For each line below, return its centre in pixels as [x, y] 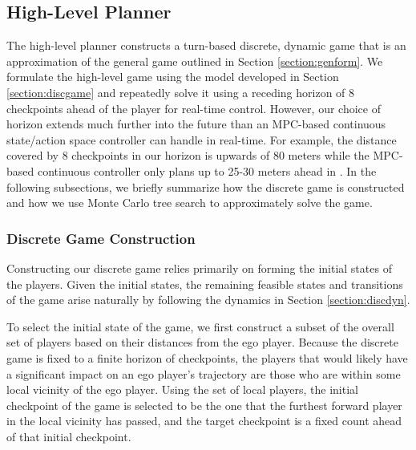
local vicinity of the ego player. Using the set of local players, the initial [182, 389]
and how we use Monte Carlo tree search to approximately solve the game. [190, 203]
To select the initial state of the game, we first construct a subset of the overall [200, 326]
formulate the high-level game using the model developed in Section [173, 77]
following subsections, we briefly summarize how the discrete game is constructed [206, 186]
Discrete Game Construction [101, 238]
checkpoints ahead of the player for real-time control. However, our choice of [194, 108]
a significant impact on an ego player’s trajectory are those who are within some [204, 373]
